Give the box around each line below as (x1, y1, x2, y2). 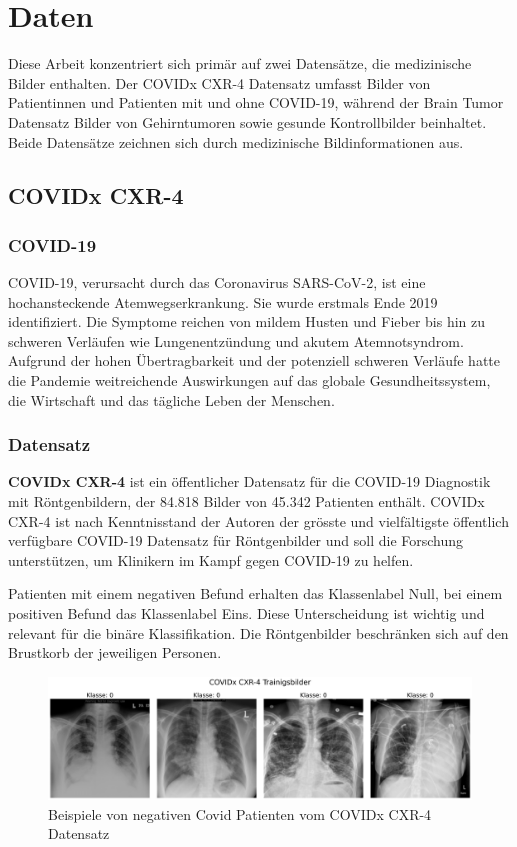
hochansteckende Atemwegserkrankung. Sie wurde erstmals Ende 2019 (8, 291, 438, 312)
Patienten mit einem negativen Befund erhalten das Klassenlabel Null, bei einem (8, 583, 503, 604)
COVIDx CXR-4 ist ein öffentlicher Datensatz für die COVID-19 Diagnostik (8, 471, 491, 492)
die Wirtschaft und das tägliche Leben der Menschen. (8, 389, 335, 410)
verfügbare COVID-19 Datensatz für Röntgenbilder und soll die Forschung (8, 530, 464, 551)
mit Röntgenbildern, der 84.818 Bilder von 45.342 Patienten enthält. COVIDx (8, 491, 485, 512)
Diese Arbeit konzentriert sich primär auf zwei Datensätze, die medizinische (8, 53, 472, 74)
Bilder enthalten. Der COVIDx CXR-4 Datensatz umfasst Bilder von (8, 72, 431, 93)
